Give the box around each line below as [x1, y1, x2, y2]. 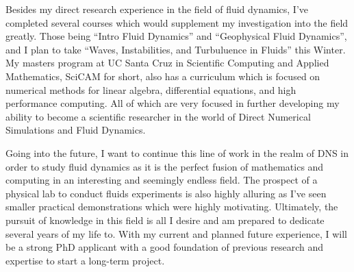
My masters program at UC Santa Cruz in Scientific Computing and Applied [5, 55, 329, 70]
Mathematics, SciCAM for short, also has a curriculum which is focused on [5, 69, 320, 83]
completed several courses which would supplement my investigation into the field [5, 15, 349, 29]
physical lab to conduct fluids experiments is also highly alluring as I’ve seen [5, 186, 327, 200]
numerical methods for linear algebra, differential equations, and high [5, 82, 296, 97]
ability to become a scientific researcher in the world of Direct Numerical [5, 109, 311, 123]
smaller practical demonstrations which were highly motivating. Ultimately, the [5, 199, 338, 214]
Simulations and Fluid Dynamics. [5, 123, 146, 137]
